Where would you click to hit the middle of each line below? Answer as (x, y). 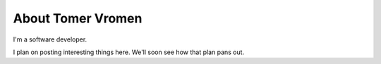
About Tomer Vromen (78, 18)
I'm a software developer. (50, 39)
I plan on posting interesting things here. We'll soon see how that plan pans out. (129, 52)
